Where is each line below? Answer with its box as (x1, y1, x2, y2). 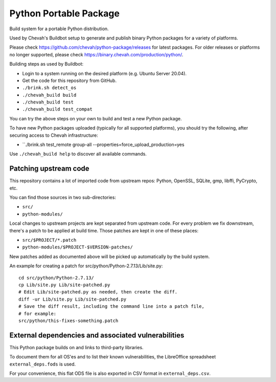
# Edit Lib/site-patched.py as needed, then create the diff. (18, 289, 178, 295)
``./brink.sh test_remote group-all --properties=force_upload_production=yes (22, 141, 185, 148)
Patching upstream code (9, 164, 89, 173)
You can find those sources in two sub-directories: (9, 195, 116, 201)
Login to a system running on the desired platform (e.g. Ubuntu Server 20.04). (22, 70, 187, 76)
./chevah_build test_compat (22, 107, 93, 112)
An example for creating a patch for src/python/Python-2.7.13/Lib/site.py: (9, 263, 163, 269)
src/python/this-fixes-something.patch (18, 317, 119, 324)
